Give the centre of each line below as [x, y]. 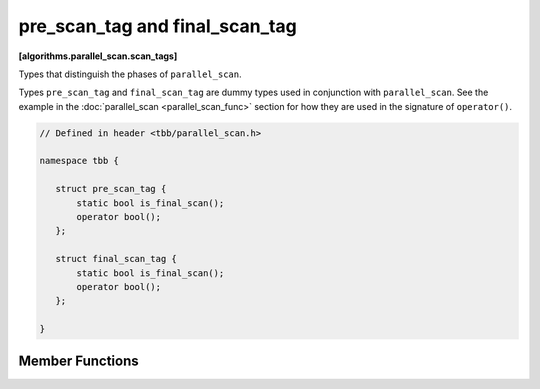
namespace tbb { [79, 161]
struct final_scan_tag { [116, 259]
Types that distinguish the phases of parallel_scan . [130, 74]
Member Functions [78, 360]
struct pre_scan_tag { [111, 189]
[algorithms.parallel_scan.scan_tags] [98, 56]
